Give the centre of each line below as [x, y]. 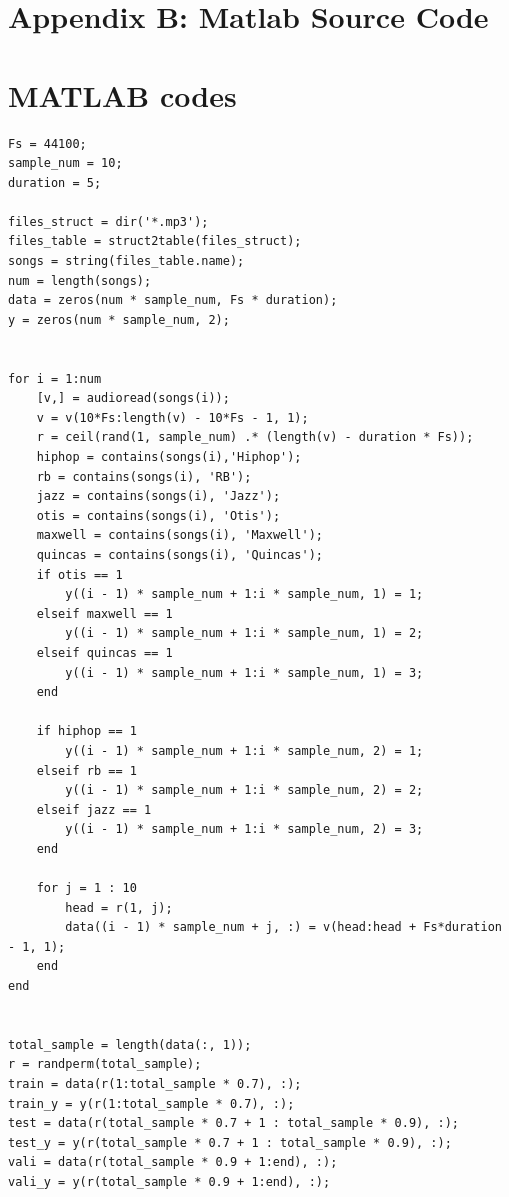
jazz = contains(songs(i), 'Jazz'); [158, 496]
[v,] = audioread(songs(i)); [133, 398]
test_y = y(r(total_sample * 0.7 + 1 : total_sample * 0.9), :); [230, 1142]
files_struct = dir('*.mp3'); [108, 221]
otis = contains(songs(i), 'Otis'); [158, 515]
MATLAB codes [122, 94]
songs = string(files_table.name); [126, 261]
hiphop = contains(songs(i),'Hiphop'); [169, 457]
